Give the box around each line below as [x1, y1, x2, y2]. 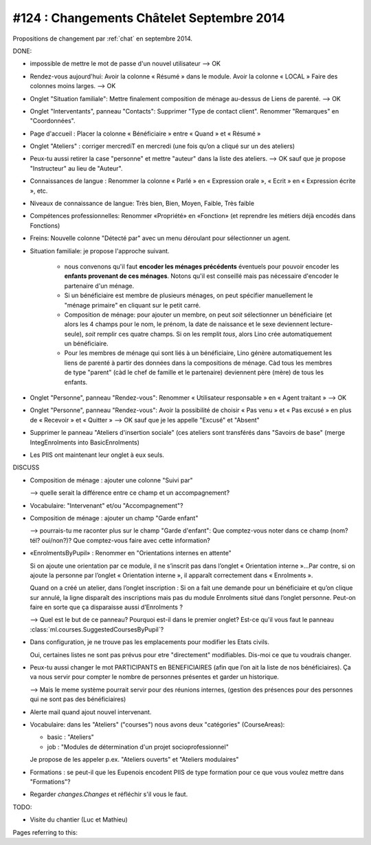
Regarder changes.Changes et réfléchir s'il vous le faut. [30, 790, 188, 798]
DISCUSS [12, 463, 40, 471]
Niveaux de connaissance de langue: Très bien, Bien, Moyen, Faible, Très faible [30, 200, 254, 208]
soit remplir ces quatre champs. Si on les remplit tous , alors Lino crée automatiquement [85, 330, 333, 338]
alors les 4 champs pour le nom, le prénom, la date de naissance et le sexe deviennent [64, 320, 309, 328]
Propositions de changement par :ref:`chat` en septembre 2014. [12, 34, 192, 43]
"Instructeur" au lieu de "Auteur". [30, 164, 123, 172]
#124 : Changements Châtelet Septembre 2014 [12, 10, 285, 25]
